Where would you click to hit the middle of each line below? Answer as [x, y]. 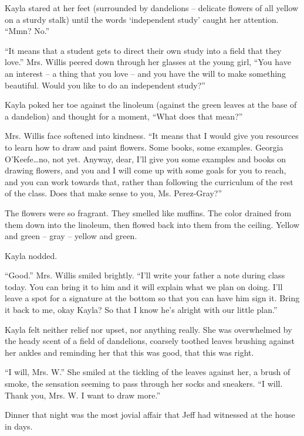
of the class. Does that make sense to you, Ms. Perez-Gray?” [114, 193]
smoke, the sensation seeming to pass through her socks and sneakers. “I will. [144, 384]
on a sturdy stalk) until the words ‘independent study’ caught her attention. [142, 19]
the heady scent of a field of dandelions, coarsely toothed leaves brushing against [150, 341]
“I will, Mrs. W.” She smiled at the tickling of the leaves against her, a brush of [148, 372]
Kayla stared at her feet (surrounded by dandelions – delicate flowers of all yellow [152, 8]
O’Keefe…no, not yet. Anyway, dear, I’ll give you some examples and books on [146, 159]
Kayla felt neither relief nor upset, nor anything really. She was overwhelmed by [148, 329]
